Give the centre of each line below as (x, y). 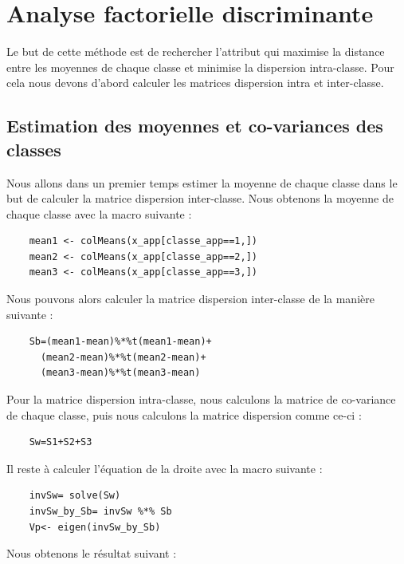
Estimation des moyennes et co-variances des (195, 126)
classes (34, 149)
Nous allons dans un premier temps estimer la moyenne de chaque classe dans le (202, 182)
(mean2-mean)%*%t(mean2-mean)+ (123, 357)
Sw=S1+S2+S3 (61, 442)
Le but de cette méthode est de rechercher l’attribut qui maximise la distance (196, 51)
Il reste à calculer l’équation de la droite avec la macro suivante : (165, 468)
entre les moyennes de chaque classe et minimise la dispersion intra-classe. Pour (200, 67)
